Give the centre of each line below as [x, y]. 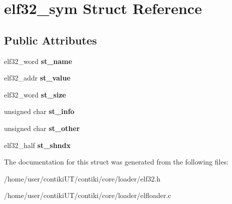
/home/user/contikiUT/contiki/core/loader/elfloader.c [88, 195]
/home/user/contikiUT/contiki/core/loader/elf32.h [82, 178]
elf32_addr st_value [37, 78]
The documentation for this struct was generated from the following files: [117, 162]
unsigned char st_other [42, 128]
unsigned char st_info [39, 111]
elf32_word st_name [38, 61]
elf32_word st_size [35, 94]
